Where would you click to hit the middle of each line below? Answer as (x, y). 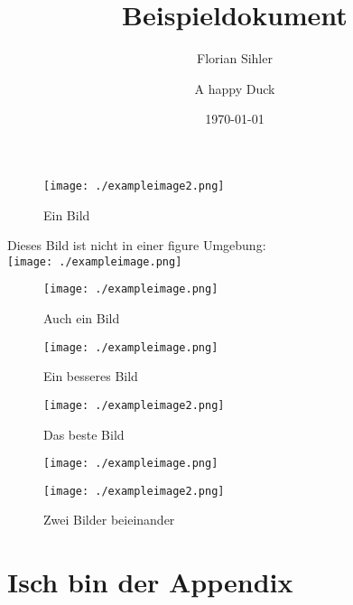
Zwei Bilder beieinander (109, 520)
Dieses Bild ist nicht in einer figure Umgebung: (137, 245)
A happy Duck (235, 88)
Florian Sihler (235, 58)
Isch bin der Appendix (150, 582)
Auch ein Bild (82, 318)
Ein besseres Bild (91, 376)
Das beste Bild (84, 434)
